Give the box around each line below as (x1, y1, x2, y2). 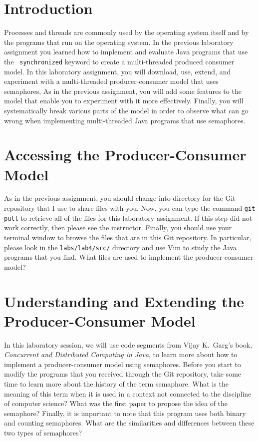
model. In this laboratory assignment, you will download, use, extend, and (4, 66, 231, 76)
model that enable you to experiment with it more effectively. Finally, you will (4, 95, 244, 106)
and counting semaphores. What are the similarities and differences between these (4, 418, 255, 428)
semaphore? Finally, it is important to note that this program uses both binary (4, 408, 246, 418)
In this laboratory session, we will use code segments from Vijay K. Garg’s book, (4, 339, 253, 350)
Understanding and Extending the (4, 291, 245, 311)
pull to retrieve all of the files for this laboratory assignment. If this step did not (4, 212, 253, 223)
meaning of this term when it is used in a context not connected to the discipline (4, 388, 252, 399)
